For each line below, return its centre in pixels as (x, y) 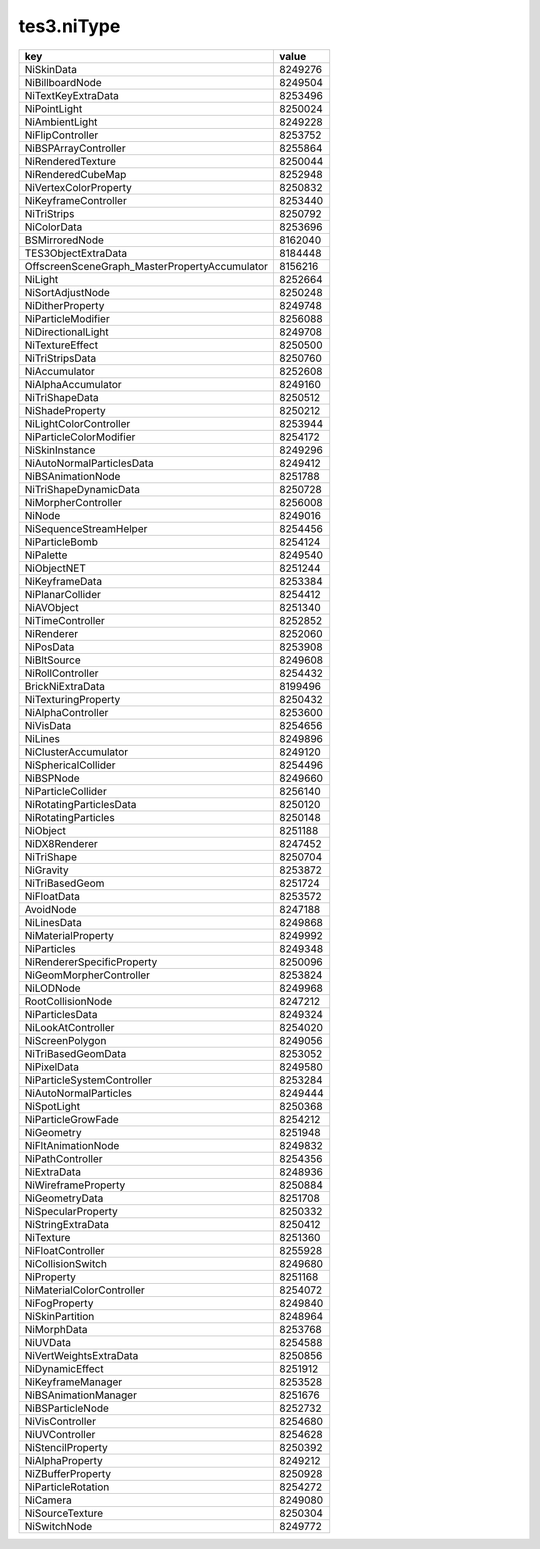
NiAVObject (51, 607)
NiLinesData (53, 922)
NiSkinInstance (60, 450)
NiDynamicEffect (64, 1368)
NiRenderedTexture (70, 161)
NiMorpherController (73, 502)
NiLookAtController (69, 1027)
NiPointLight (53, 108)
